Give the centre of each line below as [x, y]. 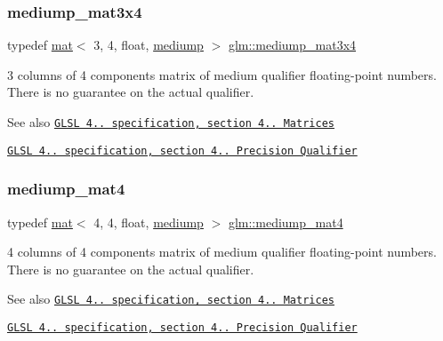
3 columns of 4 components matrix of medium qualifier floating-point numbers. [222, 74]
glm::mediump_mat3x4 [292, 45]
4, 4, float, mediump [149, 222]
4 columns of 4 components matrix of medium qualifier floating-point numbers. [222, 252]
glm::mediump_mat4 [286, 222]
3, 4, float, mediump [149, 45]
